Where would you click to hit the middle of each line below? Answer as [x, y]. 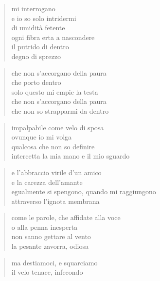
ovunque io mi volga [42, 137]
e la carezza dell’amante [47, 182]
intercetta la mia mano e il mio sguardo [71, 156]
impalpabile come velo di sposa [58, 127]
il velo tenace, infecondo [47, 272]
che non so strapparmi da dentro [60, 110]
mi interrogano [33, 8]
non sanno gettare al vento [51, 236]
